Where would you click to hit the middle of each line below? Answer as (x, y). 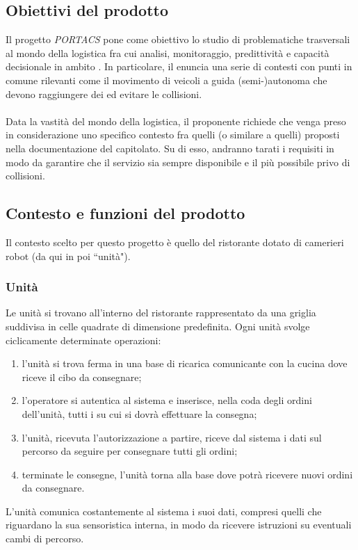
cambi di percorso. (45, 539)
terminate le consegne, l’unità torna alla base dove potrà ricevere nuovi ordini (187, 474)
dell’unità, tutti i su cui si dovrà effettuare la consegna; (139, 413)
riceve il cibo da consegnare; (82, 377)
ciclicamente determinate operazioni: (83, 340)
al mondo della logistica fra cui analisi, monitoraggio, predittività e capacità (168, 52)
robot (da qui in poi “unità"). (68, 256)
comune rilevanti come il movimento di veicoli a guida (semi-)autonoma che (166, 80)
